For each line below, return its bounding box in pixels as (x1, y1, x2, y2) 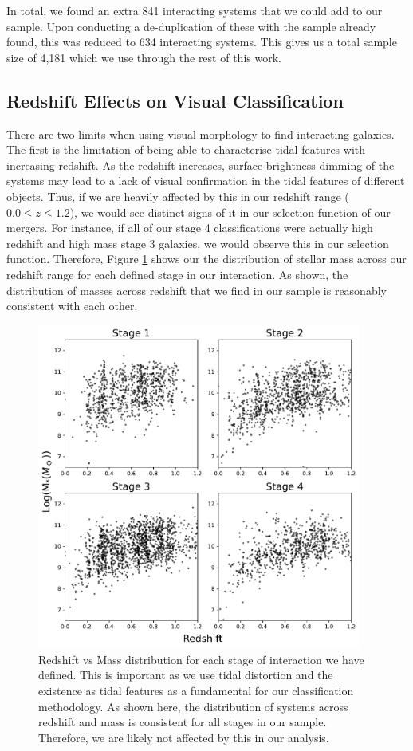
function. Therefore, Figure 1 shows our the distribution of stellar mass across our (6, 250, 407, 267)
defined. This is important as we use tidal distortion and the (38, 666, 333, 683)
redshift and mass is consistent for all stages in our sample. (38, 714, 327, 730)
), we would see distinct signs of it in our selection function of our (69, 203, 391, 220)
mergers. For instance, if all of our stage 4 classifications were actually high (6, 219, 373, 236)
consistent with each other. (6, 297, 138, 314)
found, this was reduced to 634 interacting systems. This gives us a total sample (6, 33, 397, 50)
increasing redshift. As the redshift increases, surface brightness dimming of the (6, 156, 395, 173)
